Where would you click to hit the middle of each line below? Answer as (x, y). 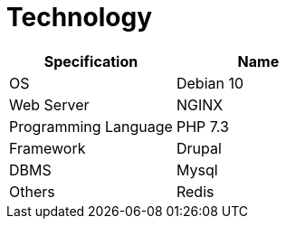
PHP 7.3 (202, 126)
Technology (79, 17)
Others (32, 191)
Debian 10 (210, 83)
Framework (48, 148)
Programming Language (91, 126)
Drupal (199, 148)
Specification (91, 61)
